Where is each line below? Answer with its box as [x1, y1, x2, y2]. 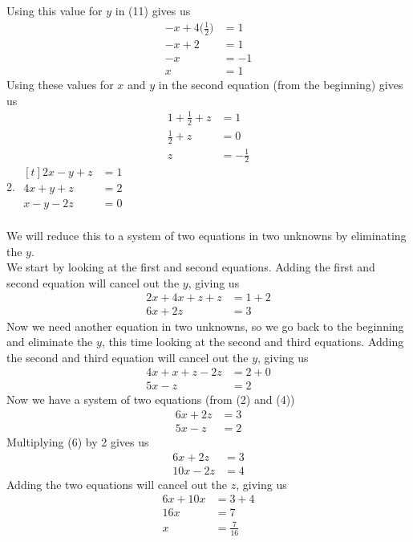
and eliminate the [6, 333, 93, 350]
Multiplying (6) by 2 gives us [6, 434, 149, 450]
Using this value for [6, 2, 103, 18]
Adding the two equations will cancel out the [6, 475, 228, 492]
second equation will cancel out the [6, 274, 180, 291]
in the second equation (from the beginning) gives [158, 76, 403, 93]
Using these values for [6, 76, 114, 93]
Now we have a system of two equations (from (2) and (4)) [6, 391, 295, 408]
